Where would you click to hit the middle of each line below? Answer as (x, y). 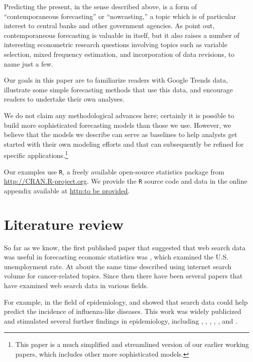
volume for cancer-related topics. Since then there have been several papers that (123, 276)
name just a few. (29, 63)
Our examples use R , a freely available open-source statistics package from (114, 171)
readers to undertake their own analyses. (64, 99)
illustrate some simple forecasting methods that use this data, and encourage (118, 89)
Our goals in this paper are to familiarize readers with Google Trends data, (116, 80)
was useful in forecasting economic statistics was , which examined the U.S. (116, 257)
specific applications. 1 (36, 154)
